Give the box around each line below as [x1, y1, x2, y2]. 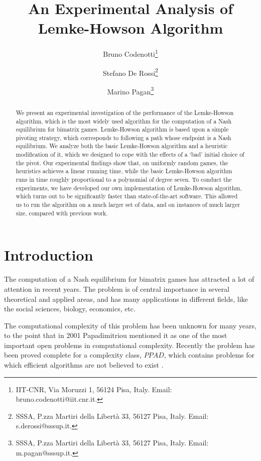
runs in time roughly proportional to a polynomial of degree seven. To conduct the [16, 175, 232, 184]
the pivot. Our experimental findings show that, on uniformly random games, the [16, 158, 228, 167]
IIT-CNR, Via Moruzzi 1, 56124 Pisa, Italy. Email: [16, 384, 172, 394]
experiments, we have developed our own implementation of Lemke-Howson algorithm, [16, 183, 242, 192]
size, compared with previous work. [16, 208, 108, 217]
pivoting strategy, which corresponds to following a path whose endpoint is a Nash [16, 133, 231, 142]
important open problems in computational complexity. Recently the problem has [4, 339, 255, 350]
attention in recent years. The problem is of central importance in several [4, 283, 229, 294]
